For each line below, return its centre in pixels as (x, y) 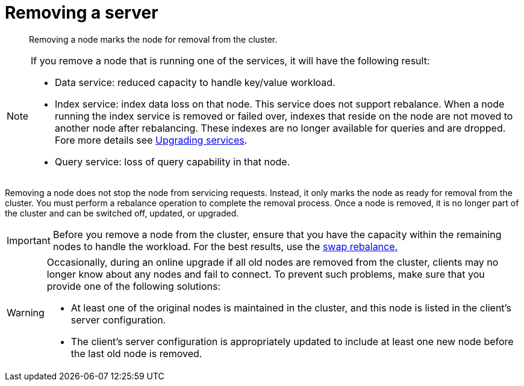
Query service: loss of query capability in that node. (173, 161)
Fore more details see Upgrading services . (151, 140)
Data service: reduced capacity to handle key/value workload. (195, 82)
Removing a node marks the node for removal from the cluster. (153, 39)
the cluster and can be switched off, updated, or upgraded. (122, 213)
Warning (26, 312)
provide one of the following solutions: (133, 286)
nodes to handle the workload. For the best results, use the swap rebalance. (225, 246)
